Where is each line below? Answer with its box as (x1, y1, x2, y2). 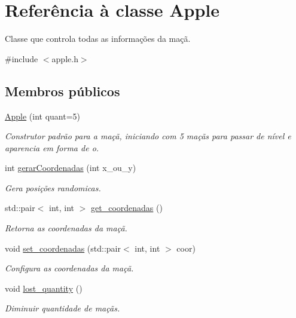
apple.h (51, 52, 78, 65)
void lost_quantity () (5, 282, 83, 294)
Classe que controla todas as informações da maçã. (5, 32, 191, 45)
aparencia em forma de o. (5, 141, 99, 154)
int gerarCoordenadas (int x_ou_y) (5, 161, 136, 174)
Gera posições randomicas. (5, 181, 101, 194)
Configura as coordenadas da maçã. (5, 262, 134, 274)
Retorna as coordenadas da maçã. (5, 222, 127, 234)
